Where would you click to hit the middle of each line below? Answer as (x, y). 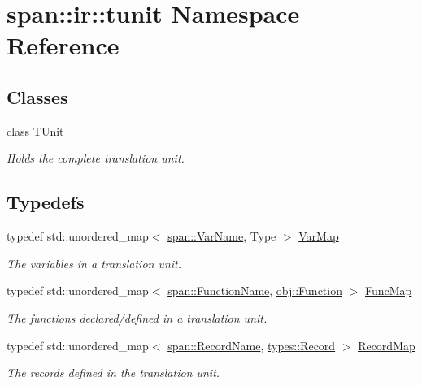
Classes (37, 96)
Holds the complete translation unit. (96, 158)
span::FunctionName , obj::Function (255, 291)
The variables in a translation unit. (94, 263)
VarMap (319, 236)
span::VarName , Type (222, 236)
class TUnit (35, 130)
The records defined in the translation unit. (113, 373)
